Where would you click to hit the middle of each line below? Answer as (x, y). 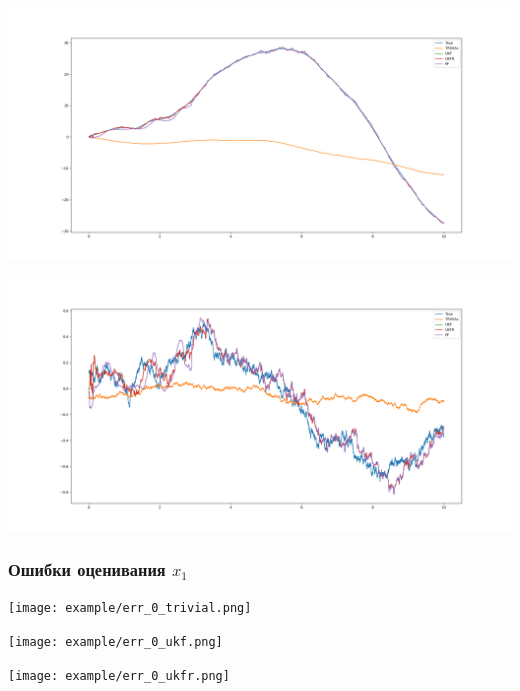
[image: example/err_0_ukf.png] (115, 642)
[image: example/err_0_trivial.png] (130, 608)
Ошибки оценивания (87, 569)
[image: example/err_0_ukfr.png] (119, 675)
